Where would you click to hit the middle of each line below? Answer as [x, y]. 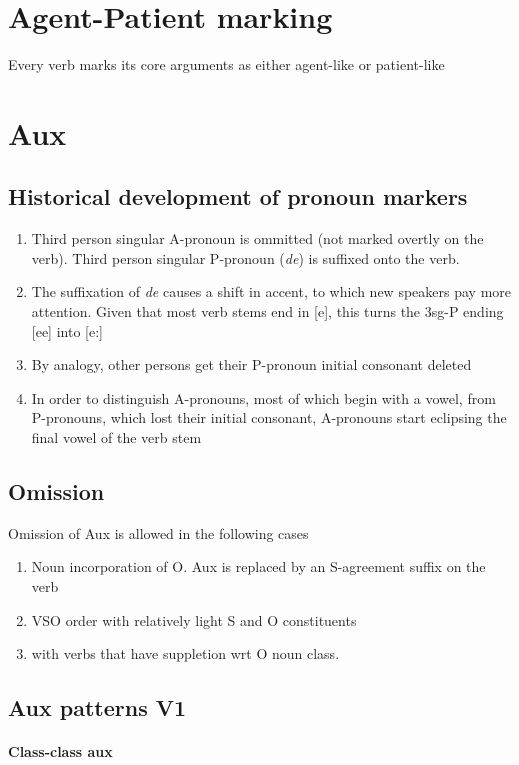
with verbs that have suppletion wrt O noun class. [185, 653]
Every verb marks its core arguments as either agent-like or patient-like [226, 64]
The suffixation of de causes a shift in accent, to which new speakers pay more [271, 291]
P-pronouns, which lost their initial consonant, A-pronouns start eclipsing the [269, 417]
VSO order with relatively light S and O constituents [194, 619]
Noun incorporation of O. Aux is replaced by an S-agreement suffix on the [258, 566]
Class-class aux [60, 751]
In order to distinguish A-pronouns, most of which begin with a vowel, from [263, 397]
